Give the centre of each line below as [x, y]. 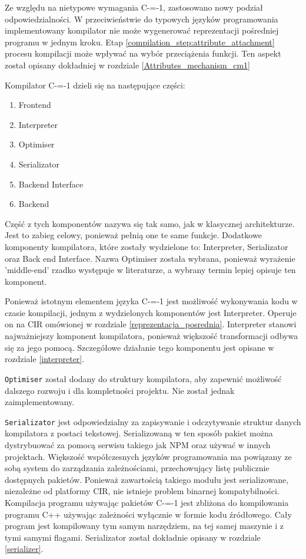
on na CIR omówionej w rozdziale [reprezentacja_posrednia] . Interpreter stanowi [151, 324]
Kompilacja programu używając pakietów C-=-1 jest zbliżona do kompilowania [147, 502]
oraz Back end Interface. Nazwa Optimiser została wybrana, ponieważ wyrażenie [150, 258]
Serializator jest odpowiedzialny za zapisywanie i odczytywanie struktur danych [153, 421]
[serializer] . [24, 549]
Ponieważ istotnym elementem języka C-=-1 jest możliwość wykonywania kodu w [151, 301]
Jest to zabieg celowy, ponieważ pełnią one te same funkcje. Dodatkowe [133, 235]
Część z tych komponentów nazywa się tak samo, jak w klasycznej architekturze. [150, 223]
